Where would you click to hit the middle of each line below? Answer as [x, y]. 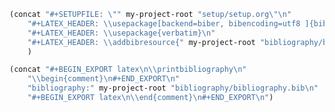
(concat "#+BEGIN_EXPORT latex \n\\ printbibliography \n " [128, 70]
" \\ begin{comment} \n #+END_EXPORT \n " [104, 79]
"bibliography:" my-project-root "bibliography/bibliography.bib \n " [173, 88]
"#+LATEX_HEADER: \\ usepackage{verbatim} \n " [121, 33]
